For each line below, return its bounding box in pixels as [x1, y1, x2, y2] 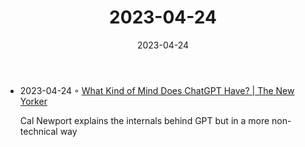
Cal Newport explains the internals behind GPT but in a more [19, 114, 270, 126]
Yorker [19, 95, 48, 107]
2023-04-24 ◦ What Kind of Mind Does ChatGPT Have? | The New [19, 84, 295, 96]
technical [19, 125, 58, 137]
